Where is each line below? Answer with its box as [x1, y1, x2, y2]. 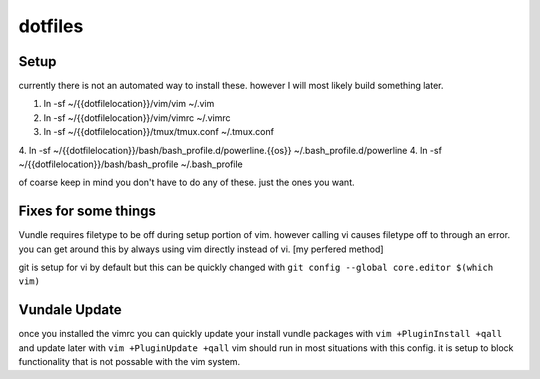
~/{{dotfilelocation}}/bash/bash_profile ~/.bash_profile [18, 158, 244, 170]
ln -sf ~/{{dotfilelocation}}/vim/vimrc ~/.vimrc [43, 111, 231, 124]
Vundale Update [18, 301, 122, 319]
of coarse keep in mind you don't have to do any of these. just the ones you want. [18, 176, 355, 189]
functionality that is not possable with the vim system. [18, 356, 241, 368]
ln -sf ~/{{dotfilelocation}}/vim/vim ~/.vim [43, 98, 215, 110]
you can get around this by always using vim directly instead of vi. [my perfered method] [18, 243, 384, 255]
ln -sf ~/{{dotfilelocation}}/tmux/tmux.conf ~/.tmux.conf [43, 126, 275, 138]
